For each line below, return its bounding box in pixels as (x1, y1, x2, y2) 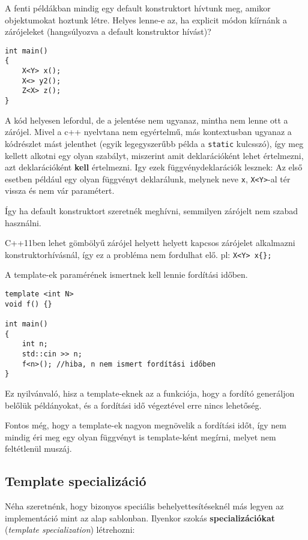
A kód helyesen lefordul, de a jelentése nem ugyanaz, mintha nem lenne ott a (5, 113, 288, 126)
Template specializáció (5, 472, 146, 490)
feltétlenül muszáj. (5, 442, 72, 455)
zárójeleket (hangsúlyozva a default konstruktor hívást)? (5, 25, 211, 38)
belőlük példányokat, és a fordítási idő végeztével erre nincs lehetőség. (5, 398, 262, 411)
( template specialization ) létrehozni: (5, 523, 135, 536)
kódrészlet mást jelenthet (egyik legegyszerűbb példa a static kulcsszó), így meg (5, 137, 304, 149)
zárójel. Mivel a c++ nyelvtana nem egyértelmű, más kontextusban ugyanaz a (5, 125, 292, 138)
